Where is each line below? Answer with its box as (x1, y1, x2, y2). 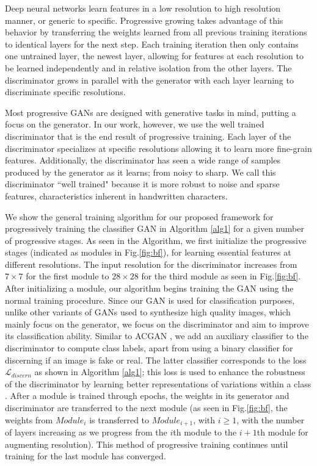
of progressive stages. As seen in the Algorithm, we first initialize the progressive (5, 234, 307, 246)
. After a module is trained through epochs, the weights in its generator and (5, 389, 290, 402)
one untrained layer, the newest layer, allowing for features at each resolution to (5, 49, 304, 62)
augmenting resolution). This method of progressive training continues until (5, 437, 288, 450)
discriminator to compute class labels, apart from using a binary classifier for (5, 342, 293, 354)
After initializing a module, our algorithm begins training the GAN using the (5, 282, 294, 295)
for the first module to (26, 270, 109, 282)
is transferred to (89, 413, 150, 426)
